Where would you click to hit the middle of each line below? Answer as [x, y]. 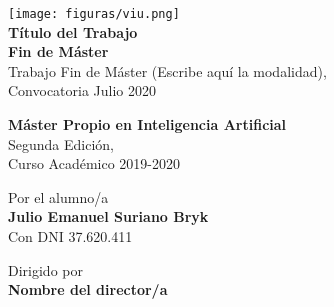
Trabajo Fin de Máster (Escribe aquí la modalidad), [167, 70]
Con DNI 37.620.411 [70, 236]
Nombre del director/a [88, 289]
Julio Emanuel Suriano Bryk [108, 216]
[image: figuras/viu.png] [94, 14]
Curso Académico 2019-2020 [94, 163]
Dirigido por [45, 269]
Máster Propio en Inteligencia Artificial [147, 124]
